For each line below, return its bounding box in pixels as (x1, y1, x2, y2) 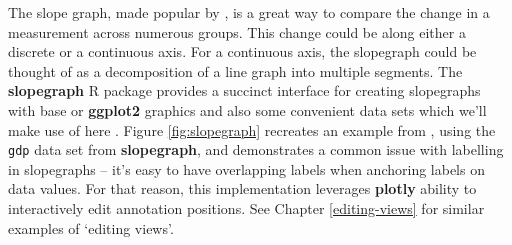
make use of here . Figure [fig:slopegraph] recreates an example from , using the (8, 119, 496, 140)
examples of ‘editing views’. (8, 217, 174, 238)
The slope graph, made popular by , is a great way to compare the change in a (8, 2, 490, 22)
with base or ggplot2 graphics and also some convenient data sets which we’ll (8, 99, 487, 120)
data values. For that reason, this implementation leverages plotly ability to (8, 178, 477, 199)
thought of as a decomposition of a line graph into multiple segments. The (8, 60, 463, 81)
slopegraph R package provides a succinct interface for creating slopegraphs (8, 80, 481, 101)
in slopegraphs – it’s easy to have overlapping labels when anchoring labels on (8, 158, 485, 179)
